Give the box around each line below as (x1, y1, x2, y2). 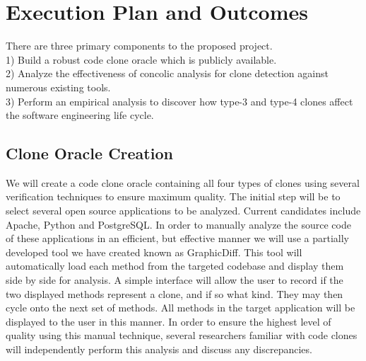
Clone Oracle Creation (6, 142, 173, 164)
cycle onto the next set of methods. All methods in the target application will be (6, 300, 355, 315)
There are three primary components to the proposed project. (6, 38, 273, 53)
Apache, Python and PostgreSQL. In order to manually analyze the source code (6, 217, 351, 231)
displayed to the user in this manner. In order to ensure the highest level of (6, 314, 331, 328)
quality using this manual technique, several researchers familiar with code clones (6, 328, 358, 343)
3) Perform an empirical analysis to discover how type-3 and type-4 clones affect (6, 93, 353, 108)
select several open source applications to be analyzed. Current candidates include (6, 203, 361, 218)
